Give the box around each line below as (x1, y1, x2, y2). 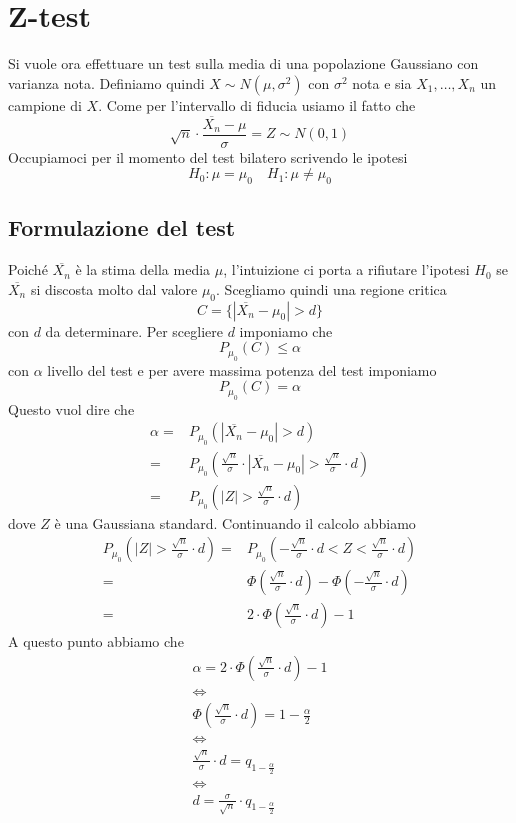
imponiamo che (239, 320, 333, 341)
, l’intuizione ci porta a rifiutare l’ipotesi (223, 259, 470, 280)
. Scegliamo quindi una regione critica (216, 278, 447, 299)
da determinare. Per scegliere (45, 320, 223, 341)
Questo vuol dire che (8, 398, 135, 419)
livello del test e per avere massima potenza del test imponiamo (47, 359, 437, 380)
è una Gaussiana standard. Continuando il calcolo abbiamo (54, 512, 416, 533)
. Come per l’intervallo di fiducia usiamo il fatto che (98, 94, 416, 115)
